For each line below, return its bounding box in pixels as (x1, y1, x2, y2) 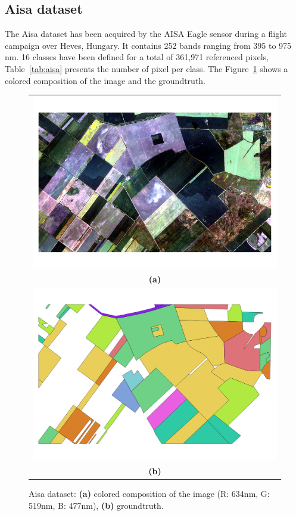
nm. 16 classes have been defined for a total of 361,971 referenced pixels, (5, 51, 269, 63)
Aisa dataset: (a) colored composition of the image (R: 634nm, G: (29, 487, 270, 500)
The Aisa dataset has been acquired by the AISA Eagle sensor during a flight (5, 27, 287, 40)
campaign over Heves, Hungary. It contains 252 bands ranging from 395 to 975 (5, 39, 292, 51)
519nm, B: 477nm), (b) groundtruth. (29, 499, 164, 511)
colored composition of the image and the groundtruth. (5, 74, 206, 86)
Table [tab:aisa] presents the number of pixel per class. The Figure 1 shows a (5, 62, 288, 74)
